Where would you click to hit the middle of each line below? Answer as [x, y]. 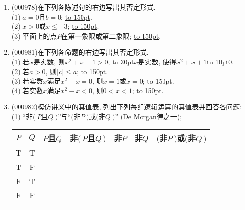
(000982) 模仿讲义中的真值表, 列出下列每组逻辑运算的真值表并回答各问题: [127, 107]
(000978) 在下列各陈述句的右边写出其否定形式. [83, 7]
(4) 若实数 [27, 90]
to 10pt [218, 61]
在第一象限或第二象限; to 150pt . [111, 35]
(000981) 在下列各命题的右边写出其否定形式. [80, 52]
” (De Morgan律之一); [148, 116]
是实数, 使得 [157, 61]
